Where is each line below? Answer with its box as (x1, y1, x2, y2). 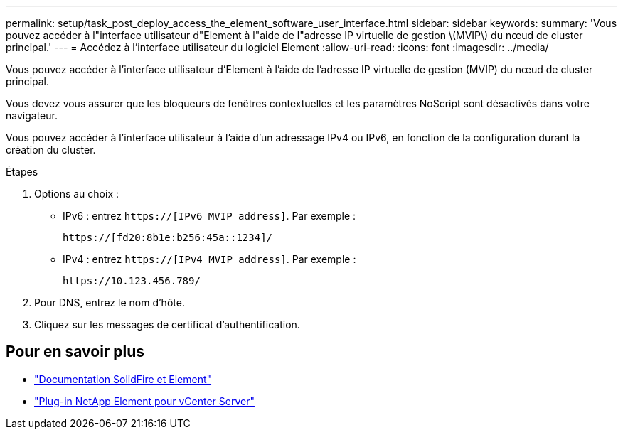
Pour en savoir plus (6, 343, 145, 361)
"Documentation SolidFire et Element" (34, 372, 212, 385)
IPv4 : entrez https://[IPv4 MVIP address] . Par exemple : (63, 253, 356, 265)
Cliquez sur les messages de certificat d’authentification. (34, 318, 300, 331)
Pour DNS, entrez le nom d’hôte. (34, 296, 185, 308)
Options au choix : (34, 188, 119, 200)
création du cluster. (6, 144, 96, 156)
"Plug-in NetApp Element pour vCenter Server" (34, 394, 255, 407)
